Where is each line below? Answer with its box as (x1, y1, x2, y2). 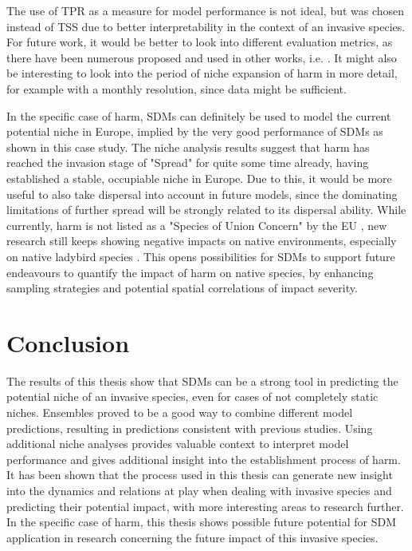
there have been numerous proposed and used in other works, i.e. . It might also (6, 49, 397, 65)
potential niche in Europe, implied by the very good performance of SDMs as (6, 123, 383, 140)
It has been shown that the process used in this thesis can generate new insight (6, 466, 393, 483)
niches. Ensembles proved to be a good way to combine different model (6, 404, 353, 420)
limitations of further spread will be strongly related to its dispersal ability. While (6, 201, 406, 218)
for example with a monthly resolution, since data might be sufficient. (6, 80, 347, 97)
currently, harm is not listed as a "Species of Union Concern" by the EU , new (6, 216, 387, 233)
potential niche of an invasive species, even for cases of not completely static (6, 388, 379, 405)
